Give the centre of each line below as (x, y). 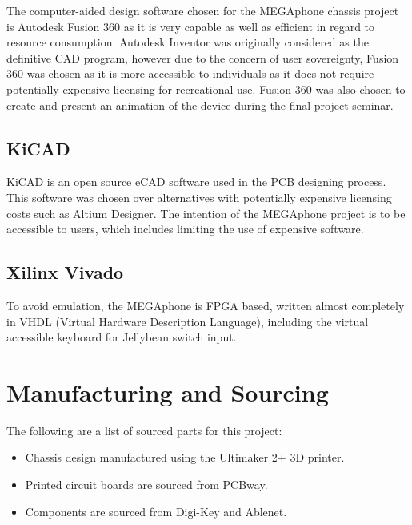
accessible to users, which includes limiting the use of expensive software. (185, 229)
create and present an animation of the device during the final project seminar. (200, 105)
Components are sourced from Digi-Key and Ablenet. (156, 511)
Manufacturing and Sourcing (168, 392)
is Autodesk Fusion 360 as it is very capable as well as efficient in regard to (191, 26)
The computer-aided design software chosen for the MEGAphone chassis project (203, 10)
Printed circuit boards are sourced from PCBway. (146, 485)
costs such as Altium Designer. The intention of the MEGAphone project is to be (206, 213)
